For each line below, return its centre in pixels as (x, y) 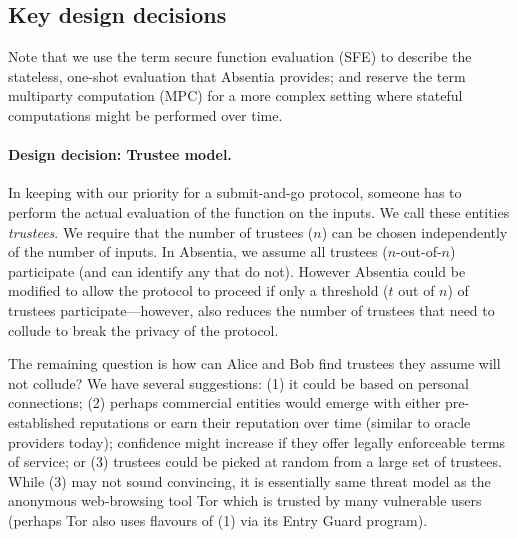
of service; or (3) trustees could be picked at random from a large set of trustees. (255, 461)
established (42, 421)
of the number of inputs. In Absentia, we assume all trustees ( (198, 251)
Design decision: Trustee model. (120, 154)
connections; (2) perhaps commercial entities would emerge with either (224, 402)
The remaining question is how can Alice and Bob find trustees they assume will (254, 363)
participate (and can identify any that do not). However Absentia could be (237, 270)
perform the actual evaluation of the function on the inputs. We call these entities (259, 211)
